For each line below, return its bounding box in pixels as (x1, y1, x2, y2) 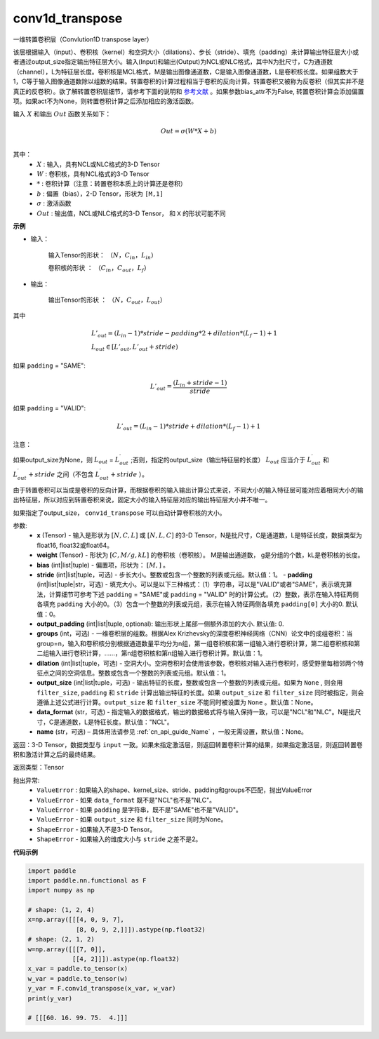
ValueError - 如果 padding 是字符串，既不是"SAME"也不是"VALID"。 (36, 805, 242, 814)
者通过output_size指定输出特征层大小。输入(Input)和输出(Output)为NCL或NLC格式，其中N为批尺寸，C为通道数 (13, 58, 333, 66)
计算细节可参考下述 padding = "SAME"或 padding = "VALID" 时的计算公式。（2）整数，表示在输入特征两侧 (48, 590, 359, 598)
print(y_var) (27, 994, 73, 1003)
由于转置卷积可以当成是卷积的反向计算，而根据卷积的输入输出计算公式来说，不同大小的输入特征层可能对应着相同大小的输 (13, 485, 364, 494)
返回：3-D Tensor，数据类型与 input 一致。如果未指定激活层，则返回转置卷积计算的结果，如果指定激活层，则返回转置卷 (13, 740, 363, 749)
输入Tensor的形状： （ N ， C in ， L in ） (48, 250, 158, 261)
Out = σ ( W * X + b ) (160, 127, 217, 135)
